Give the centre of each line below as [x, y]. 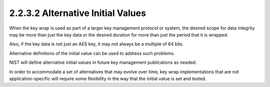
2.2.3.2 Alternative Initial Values [77, 13]
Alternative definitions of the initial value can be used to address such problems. [92, 53]
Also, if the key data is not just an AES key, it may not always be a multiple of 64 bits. [96, 44]
